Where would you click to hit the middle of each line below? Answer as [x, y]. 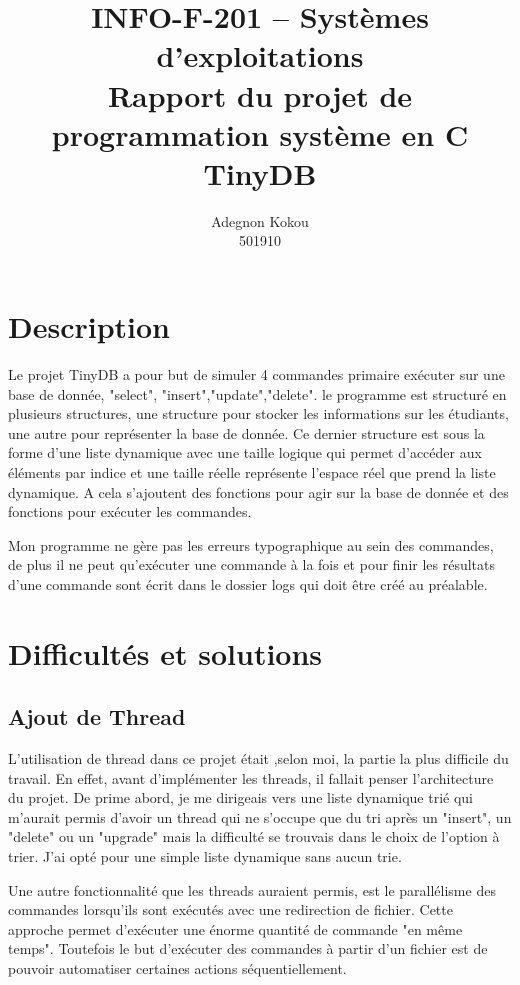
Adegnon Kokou [260, 220]
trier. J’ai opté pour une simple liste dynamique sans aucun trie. [205, 856]
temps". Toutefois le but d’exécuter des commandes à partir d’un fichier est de [248, 948]
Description [89, 326]
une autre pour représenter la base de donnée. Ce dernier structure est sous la [246, 432]
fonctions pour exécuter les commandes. [130, 511]
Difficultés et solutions [165, 652]
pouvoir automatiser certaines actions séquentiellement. [177, 968]
